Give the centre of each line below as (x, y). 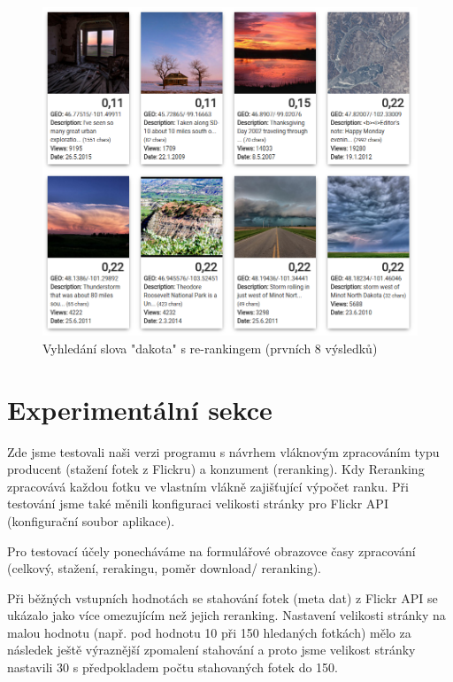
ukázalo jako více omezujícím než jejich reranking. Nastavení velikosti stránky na (226, 615)
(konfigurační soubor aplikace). (91, 520)
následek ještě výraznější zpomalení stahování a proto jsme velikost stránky (211, 650)
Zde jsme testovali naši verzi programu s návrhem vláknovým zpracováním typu (223, 451)
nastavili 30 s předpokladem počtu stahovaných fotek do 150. (173, 667)
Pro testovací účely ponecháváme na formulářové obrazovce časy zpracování (211, 550)
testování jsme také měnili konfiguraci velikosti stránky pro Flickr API (198, 504)
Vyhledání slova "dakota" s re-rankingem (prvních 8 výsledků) (210, 348)
